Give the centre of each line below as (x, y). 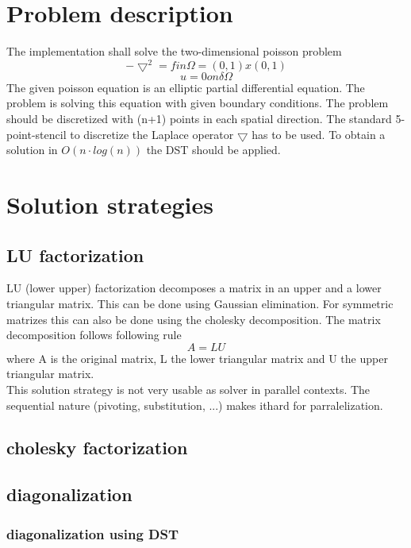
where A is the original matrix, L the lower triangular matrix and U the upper (197, 358)
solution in (32, 150)
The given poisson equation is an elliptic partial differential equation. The (186, 87)
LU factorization (75, 255)
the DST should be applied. (213, 150)
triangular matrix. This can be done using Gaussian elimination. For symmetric (200, 303)
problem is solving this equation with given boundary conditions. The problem (198, 103)
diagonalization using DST (93, 533)
